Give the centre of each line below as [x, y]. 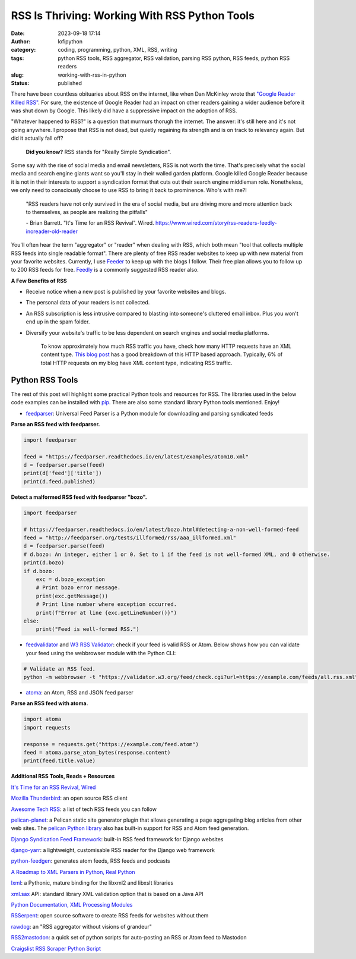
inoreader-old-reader [52, 231]
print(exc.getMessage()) [72, 596]
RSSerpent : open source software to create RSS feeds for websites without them [110, 916]
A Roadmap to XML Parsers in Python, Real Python [73, 872]
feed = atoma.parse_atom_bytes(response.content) [97, 752]
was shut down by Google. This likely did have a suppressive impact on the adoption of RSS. [124, 111]
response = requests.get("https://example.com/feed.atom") [111, 744]
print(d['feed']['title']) [63, 473]
